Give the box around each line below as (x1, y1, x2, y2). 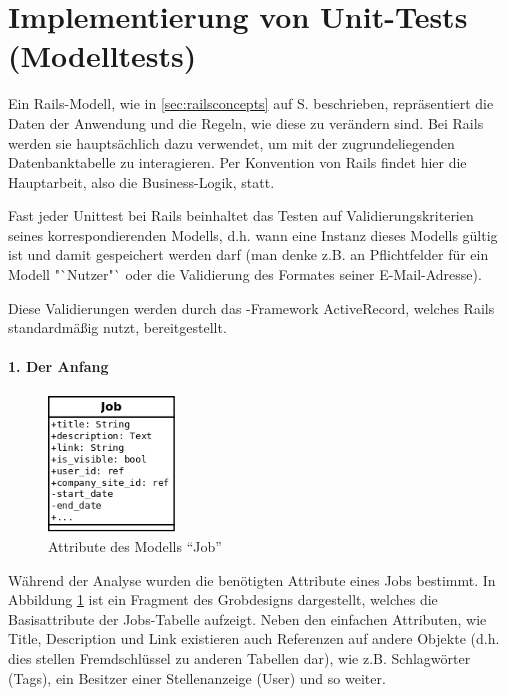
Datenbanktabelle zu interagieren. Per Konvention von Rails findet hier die (8, 152, 467, 173)
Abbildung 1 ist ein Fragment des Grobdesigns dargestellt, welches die (8, 589, 438, 610)
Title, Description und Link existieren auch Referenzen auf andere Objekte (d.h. (8, 628, 500, 649)
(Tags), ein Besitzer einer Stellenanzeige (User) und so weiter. (8, 667, 386, 688)
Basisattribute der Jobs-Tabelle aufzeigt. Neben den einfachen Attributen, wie (8, 608, 487, 629)
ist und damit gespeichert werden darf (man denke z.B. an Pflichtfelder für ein (8, 244, 489, 265)
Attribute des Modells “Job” (48, 535, 222, 556)
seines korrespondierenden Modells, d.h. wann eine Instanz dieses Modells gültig (8, 224, 498, 245)
